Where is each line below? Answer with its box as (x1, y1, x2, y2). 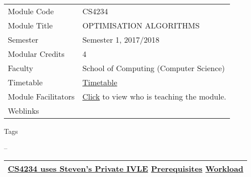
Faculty (8, 62, 33, 74)
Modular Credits (8, 48, 65, 59)
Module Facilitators (8, 91, 75, 102)
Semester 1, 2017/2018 (82, 34, 160, 45)
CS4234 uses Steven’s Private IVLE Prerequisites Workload (8, 163, 244, 175)
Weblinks (8, 105, 39, 116)
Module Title (8, 20, 53, 31)
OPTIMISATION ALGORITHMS (82, 20, 200, 31)
